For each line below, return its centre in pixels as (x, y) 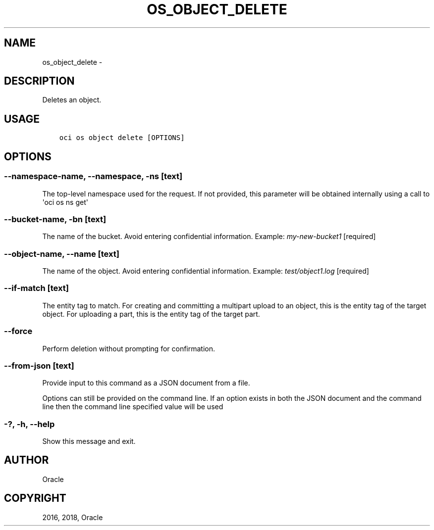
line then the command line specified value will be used (133, 407)
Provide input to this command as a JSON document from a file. (146, 383)
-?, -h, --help (29, 424)
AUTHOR (27, 460)
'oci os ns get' (65, 202)
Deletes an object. (72, 100)
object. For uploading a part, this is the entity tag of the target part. (151, 314)
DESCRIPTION (39, 81)
